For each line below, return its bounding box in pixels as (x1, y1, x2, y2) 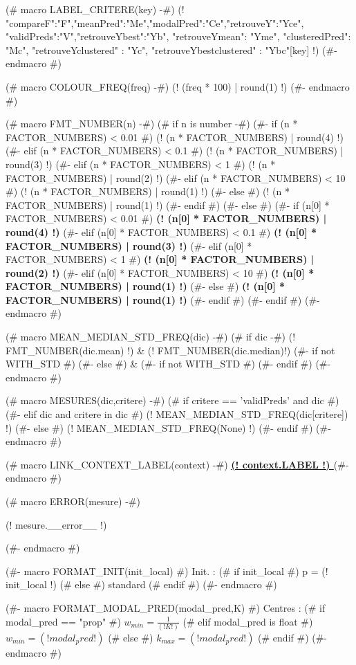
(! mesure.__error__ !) (6, 517, 107, 531)
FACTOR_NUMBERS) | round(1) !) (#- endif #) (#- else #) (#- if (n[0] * (6, 197, 330, 212)
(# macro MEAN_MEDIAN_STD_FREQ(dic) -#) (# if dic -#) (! (6, 329, 296, 344)
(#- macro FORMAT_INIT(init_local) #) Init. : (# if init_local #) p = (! (6, 563, 328, 578)
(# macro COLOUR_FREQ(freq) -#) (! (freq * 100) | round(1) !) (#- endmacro (6, 79, 350, 93)
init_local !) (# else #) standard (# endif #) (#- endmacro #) (6, 577, 277, 592)
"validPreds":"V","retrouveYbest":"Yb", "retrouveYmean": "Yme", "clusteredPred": (6, 29, 351, 44)
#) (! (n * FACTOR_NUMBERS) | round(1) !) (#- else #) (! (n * (6, 184, 290, 199)
